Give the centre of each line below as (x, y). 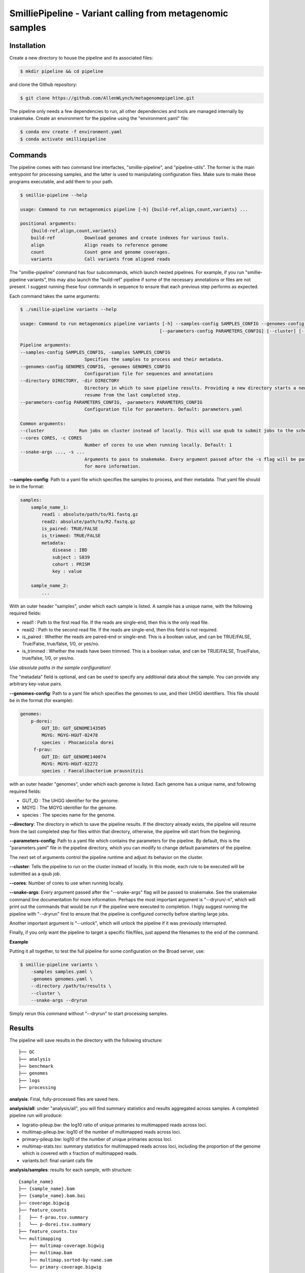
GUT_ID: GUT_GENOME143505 (74, 728)
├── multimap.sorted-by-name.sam (71, 1260)
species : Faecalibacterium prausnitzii (93, 771)
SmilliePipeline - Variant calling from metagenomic (119, 13)
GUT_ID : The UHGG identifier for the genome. (71, 801)
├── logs (29, 1080)
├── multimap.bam (50, 1253)
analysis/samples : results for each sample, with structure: (71, 1170)
